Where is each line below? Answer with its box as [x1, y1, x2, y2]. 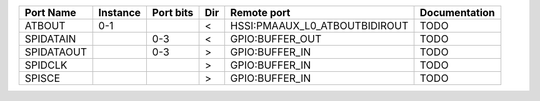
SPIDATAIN [24, 32, 77, 45]
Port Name [24, 6, 77, 19]
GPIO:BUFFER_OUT [230, 32, 322, 45]
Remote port [230, 6, 291, 19]
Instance [98, 6, 142, 19]
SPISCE [24, 71, 61, 85]
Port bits [151, 6, 194, 19]
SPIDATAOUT [24, 45, 88, 59]
